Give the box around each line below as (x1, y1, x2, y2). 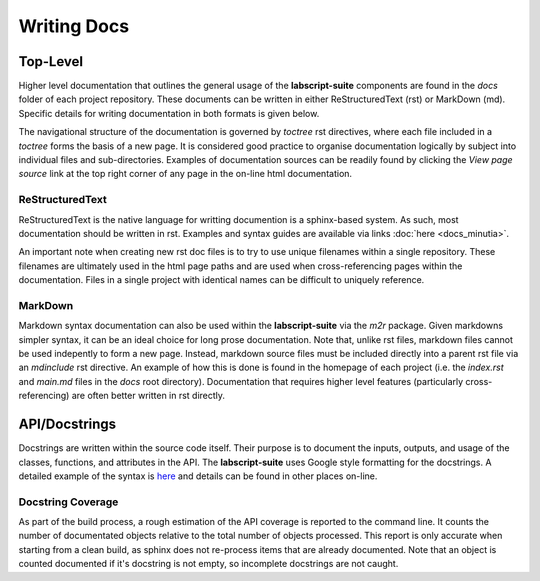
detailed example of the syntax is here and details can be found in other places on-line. (18, 470, 378, 482)
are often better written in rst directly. (71, 390, 225, 402)
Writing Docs (18, 15, 130, 37)
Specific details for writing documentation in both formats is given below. (18, 107, 320, 119)
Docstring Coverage (18, 495, 119, 509)
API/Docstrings (18, 416, 117, 433)
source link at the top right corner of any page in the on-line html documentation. (18, 168, 353, 180)
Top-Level (18, 53, 84, 70)
